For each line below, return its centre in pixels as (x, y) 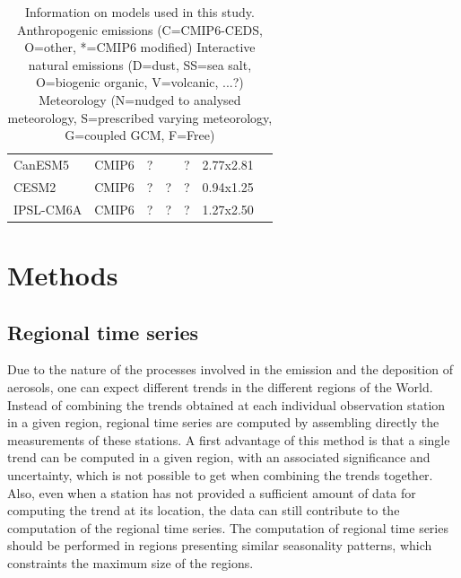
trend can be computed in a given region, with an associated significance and (219, 457)
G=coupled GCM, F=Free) (140, 135)
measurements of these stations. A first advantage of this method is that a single (229, 439)
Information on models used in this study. (139, 12)
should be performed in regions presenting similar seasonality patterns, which (220, 545)
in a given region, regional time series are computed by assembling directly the (223, 422)
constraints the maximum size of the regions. (130, 562)
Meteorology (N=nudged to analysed (140, 99)
